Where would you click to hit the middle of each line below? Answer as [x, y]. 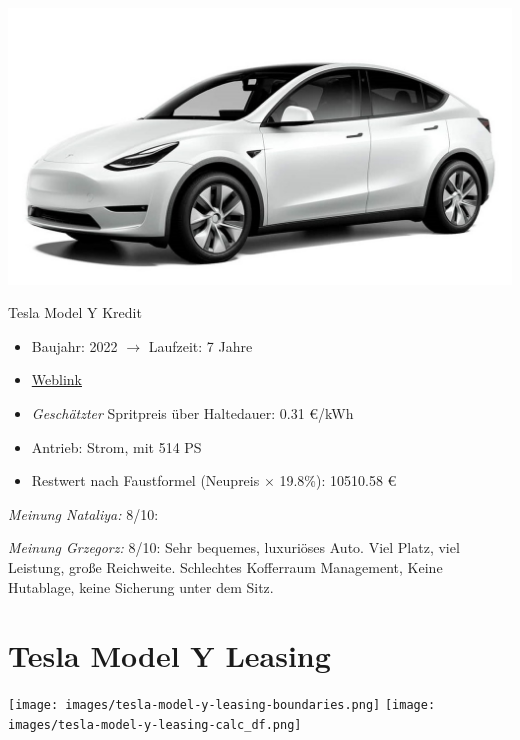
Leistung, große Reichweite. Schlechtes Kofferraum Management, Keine [225, 566]
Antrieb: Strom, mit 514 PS [116, 446]
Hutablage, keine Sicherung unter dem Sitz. [141, 586]
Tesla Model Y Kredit [75, 312]
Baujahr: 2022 [74, 345]
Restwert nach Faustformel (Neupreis [145, 480]
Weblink [56, 379]
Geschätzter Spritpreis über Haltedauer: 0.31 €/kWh [192, 412]
